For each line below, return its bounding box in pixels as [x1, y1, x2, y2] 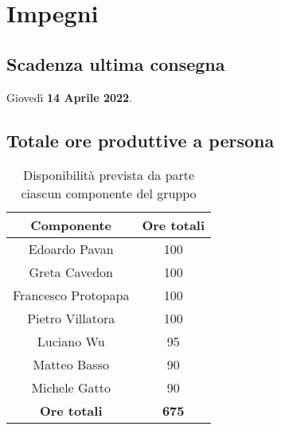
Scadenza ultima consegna [6, 51, 225, 76]
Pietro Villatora [27, 309, 115, 328]
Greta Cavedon [29, 263, 113, 282]
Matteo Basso [33, 355, 109, 374]
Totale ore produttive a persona [6, 127, 275, 152]
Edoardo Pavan [28, 240, 114, 259]
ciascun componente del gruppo [21, 184, 197, 203]
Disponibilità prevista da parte [22, 166, 195, 185]
